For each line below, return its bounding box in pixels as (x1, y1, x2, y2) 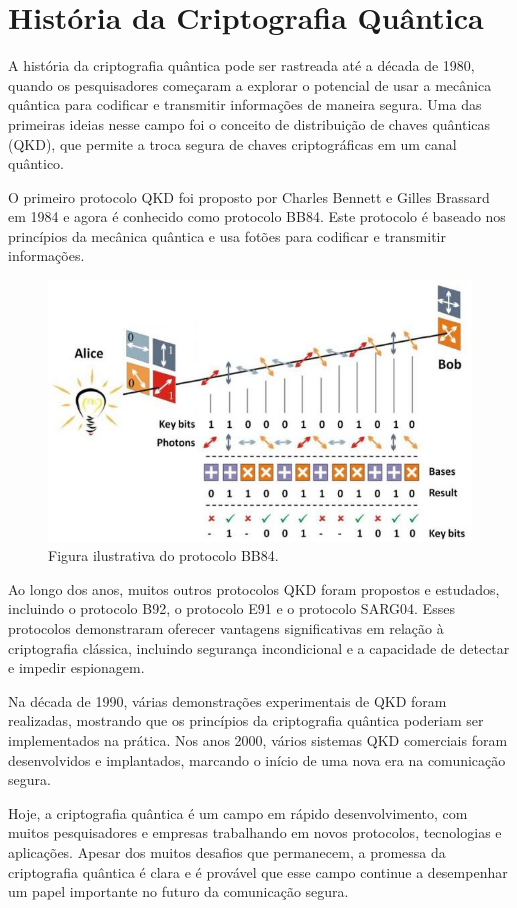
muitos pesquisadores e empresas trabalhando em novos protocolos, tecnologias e (8, 822, 502, 843)
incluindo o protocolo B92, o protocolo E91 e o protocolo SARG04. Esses (8, 598, 455, 619)
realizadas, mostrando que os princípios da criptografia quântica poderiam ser (8, 710, 484, 731)
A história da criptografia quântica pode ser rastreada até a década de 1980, (8, 55, 475, 76)
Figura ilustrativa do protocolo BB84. (48, 545, 279, 566)
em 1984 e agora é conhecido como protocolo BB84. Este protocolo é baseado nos (8, 206, 506, 227)
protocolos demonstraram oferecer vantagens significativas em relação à (8, 618, 444, 639)
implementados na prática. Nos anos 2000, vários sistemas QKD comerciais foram (8, 730, 508, 751)
